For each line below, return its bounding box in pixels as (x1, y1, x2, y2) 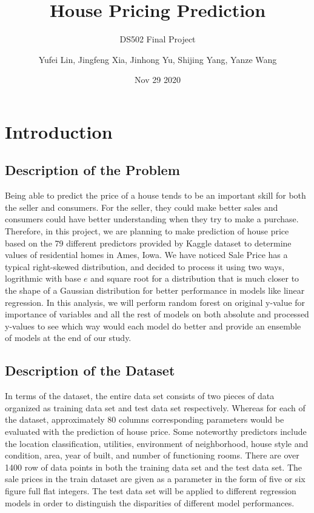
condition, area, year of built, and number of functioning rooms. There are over (5, 449, 299, 462)
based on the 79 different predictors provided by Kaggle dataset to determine (5, 236, 292, 249)
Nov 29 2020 (135, 73, 181, 86)
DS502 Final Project (119, 33, 196, 45)
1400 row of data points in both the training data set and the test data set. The (5, 460, 302, 473)
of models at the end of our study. (5, 331, 132, 344)
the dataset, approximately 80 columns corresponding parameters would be (5, 413, 284, 426)
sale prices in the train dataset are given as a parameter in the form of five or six (5, 472, 306, 485)
